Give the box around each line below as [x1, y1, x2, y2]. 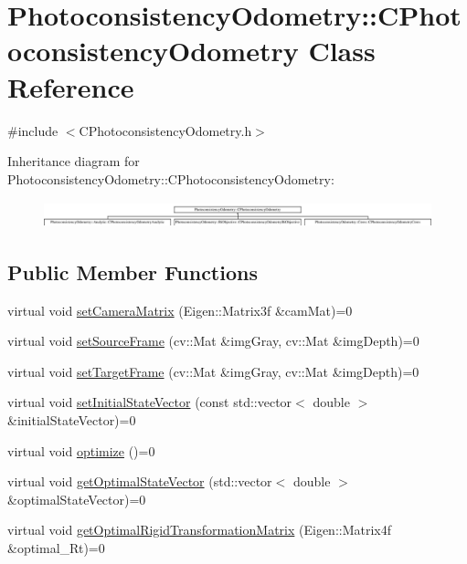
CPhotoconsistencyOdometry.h [79, 120, 252, 140]
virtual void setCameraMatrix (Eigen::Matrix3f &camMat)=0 [7, 300, 353, 319]
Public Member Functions [7, 257, 258, 286]
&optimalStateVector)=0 [7, 489, 146, 508]
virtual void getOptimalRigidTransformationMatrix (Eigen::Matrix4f [7, 520, 392, 539]
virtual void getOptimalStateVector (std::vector [7, 472, 272, 491]
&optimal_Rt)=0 [7, 538, 105, 557]
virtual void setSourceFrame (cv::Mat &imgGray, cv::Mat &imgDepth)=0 [7, 331, 419, 350]
